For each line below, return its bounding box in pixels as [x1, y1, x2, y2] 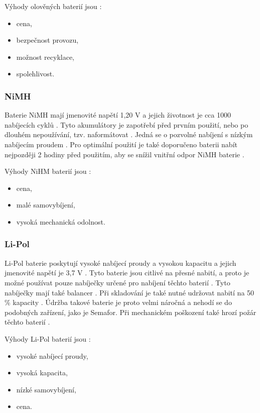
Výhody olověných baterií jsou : [5, 1, 102, 11]
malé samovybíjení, [16, 199, 75, 210]
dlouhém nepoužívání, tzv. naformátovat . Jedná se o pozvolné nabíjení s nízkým [5, 129, 253, 140]
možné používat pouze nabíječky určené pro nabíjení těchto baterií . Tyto [5, 277, 230, 287]
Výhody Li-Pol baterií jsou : [5, 333, 91, 344]
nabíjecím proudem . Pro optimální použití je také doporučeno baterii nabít [5, 139, 237, 149]
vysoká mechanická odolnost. [16, 216, 105, 227]
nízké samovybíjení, [16, 384, 76, 394]
